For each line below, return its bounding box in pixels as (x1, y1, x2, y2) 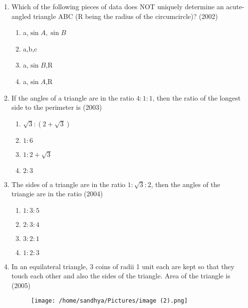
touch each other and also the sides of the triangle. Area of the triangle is (11, 271, 230, 281)
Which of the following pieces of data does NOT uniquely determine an (11, 1, 224, 11)
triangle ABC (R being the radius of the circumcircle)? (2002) (33, 11, 218, 21)
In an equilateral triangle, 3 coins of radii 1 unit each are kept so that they (11, 261, 234, 271)
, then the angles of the (151, 179, 220, 189)
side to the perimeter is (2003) (11, 102, 102, 112)
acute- (226, 1, 245, 11)
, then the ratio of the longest (152, 92, 241, 103)
